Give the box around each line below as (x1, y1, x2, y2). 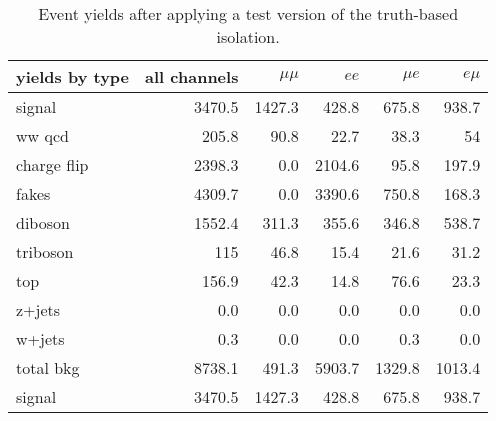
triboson (16, 240, 74, 263)
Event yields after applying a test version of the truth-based (38, 2, 459, 25)
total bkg (16, 356, 80, 379)
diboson (16, 211, 70, 234)
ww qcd (16, 124, 69, 147)
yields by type (16, 65, 130, 88)
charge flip (16, 153, 89, 176)
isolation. (216, 25, 280, 48)
